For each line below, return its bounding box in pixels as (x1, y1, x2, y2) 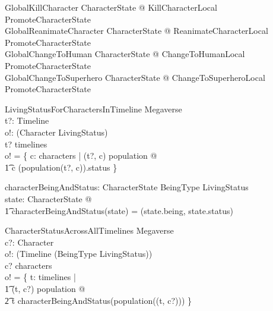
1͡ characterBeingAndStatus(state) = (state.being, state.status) (5, 204, 233, 216)
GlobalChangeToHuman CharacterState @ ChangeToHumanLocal (5, 48, 245, 60)
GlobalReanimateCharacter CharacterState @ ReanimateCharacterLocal (5, 24, 268, 37)
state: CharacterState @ (5, 192, 92, 205)
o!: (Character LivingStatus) (5, 125, 108, 138)
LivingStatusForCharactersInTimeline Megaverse (5, 102, 182, 115)
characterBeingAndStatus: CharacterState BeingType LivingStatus (5, 181, 249, 193)
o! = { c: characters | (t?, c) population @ (5, 149, 157, 162)
